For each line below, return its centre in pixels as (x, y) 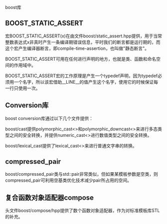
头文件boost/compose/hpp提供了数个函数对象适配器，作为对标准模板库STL (83, 211)
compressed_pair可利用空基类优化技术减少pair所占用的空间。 (69, 180)
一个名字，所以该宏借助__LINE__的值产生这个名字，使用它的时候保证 (84, 82)
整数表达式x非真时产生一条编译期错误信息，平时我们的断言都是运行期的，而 (83, 42)
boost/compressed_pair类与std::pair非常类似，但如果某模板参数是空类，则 (82, 174)
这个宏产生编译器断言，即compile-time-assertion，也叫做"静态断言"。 (77, 48)
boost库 (13, 7)
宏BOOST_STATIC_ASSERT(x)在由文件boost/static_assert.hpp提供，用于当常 (84, 36)
